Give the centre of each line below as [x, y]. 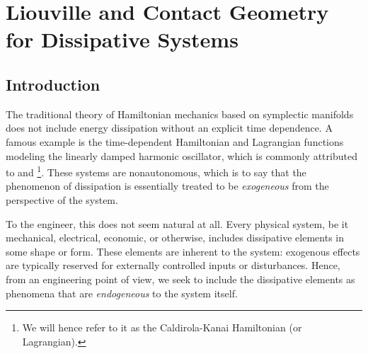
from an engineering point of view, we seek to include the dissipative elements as [180, 279]
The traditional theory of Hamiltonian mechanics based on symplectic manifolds [180, 114]
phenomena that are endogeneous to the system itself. [122, 293]
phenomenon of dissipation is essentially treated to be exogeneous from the [167, 186]
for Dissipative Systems [122, 39]
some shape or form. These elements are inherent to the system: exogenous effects [183, 251]
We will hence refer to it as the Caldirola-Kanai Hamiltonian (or [162, 327]
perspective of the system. [62, 199]
